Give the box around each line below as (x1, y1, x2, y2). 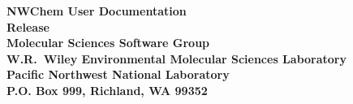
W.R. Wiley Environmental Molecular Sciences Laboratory (6, 50, 347, 67)
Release (6, 18, 50, 35)
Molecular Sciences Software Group (6, 34, 210, 51)
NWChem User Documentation (6, 2, 187, 19)
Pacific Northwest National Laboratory (6, 66, 230, 83)
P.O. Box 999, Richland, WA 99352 (6, 81, 208, 98)
